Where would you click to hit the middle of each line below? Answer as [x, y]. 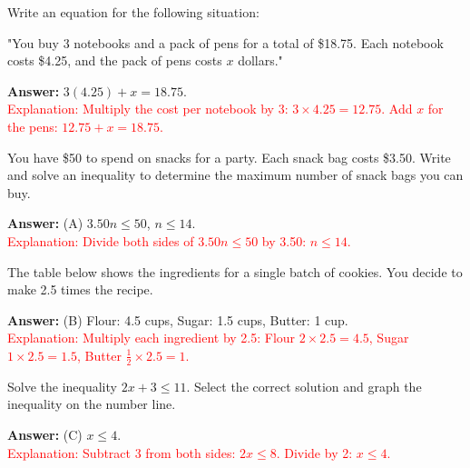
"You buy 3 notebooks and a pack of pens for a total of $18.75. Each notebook [225, 42]
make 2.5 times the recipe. [80, 289]
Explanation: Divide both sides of [101, 240]
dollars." [260, 60]
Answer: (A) [45, 223]
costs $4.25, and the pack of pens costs [115, 60]
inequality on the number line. [92, 404]
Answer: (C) [45, 434]
